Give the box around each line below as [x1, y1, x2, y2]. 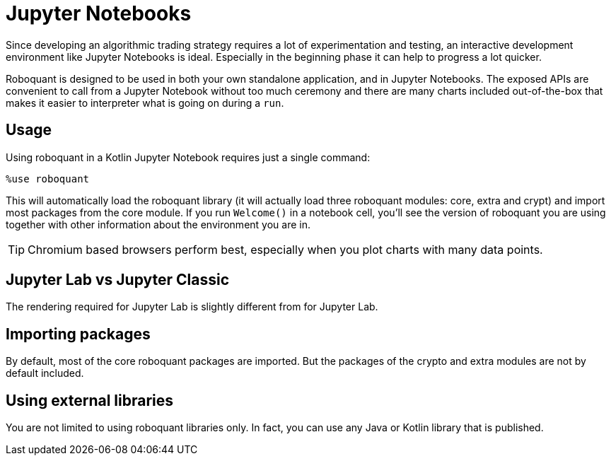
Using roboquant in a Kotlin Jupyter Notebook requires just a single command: [6, 151, 371, 163]
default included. [6, 367, 84, 380]
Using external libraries [6, 391, 174, 409]
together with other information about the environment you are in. [6, 218, 310, 230]
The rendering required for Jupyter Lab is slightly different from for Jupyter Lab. [6, 300, 378, 313]
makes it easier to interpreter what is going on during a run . [6, 96, 284, 109]
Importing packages [6, 325, 151, 343]
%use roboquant [6, 173, 90, 185]
